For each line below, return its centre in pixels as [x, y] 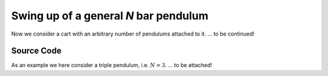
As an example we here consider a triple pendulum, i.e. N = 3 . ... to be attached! [112, 65]
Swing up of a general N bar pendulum [110, 16]
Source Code [36, 51]
